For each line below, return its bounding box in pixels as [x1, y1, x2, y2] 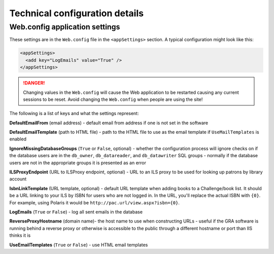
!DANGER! [23, 80, 45, 86]
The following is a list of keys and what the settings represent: [9, 111, 139, 117]
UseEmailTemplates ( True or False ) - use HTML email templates [9, 241, 148, 248]
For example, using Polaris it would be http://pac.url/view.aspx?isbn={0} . [9, 199, 180, 205]
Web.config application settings [9, 22, 120, 31]
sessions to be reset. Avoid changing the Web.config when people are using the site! [23, 96, 203, 102]
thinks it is [9, 232, 31, 238]
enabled [9, 136, 26, 142]
